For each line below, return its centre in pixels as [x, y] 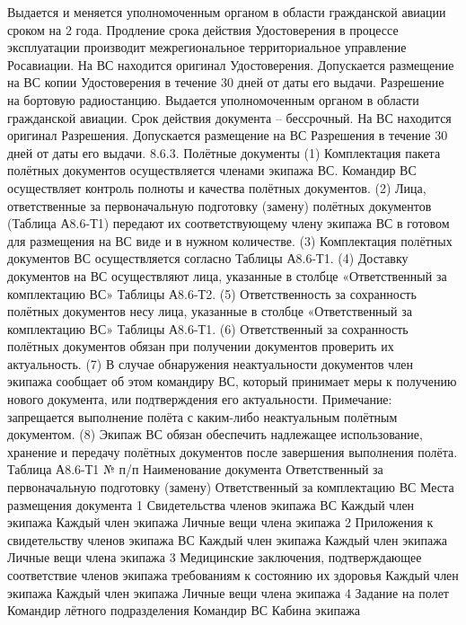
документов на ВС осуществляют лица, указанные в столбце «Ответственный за [227, 275]
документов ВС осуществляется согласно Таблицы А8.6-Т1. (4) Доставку [208, 258]
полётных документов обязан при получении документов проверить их [201, 346]
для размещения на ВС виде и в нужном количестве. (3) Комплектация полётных [230, 240]
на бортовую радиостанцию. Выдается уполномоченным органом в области [213, 99]
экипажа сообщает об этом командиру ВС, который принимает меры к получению [232, 381]
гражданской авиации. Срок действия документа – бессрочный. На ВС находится [229, 117]
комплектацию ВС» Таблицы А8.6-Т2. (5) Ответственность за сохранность [212, 293]
